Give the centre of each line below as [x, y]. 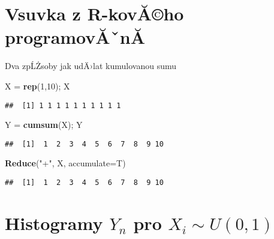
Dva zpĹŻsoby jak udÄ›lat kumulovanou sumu [91, 66]
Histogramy [54, 222]
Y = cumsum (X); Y [44, 125]
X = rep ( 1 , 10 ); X [37, 86]
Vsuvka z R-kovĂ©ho [94, 14]
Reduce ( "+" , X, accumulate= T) [65, 163]
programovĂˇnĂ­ [75, 37]
